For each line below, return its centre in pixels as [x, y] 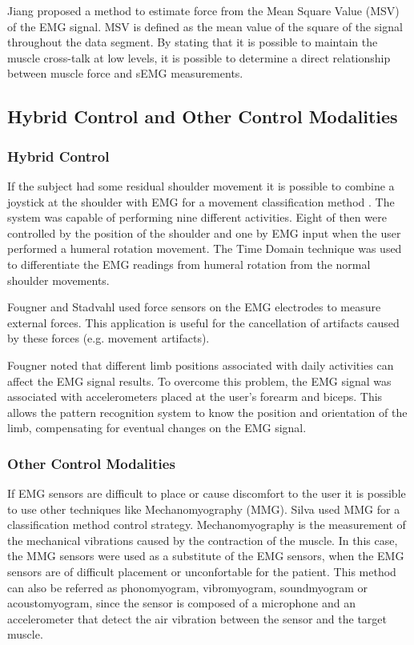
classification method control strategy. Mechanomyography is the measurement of [207, 525]
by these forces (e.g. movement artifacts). [109, 338]
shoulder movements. [58, 280]
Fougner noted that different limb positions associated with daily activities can [201, 365]
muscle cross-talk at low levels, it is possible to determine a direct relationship [199, 57]
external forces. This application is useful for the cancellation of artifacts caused [203, 322]
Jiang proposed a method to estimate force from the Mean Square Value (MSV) [203, 10]
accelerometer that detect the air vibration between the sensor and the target [197, 618]
